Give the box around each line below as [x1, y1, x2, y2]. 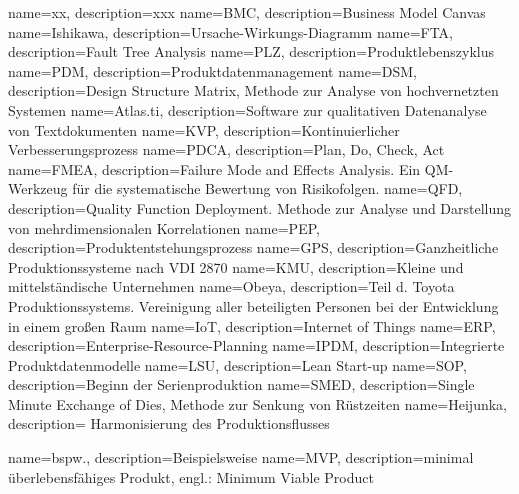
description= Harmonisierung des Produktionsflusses [8, 413, 330, 434]
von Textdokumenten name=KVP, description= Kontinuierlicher [8, 119, 400, 140]
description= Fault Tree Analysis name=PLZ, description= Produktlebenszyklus [8, 41, 495, 62]
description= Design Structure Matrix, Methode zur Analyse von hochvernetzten [8, 80, 499, 101]
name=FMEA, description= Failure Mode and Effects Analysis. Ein [8, 158, 421, 179]
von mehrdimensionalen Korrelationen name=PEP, [8, 217, 320, 238]
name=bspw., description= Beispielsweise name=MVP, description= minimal [8, 447, 474, 468]
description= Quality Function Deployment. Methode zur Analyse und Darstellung [8, 197, 512, 218]
